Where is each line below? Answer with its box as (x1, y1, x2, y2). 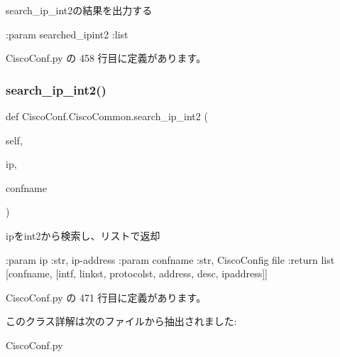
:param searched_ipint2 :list (6, 26, 128, 41)
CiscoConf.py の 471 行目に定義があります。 (6, 289, 207, 304)
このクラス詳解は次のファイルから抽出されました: (6, 314, 237, 329)
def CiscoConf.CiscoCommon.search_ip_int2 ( (6, 109, 208, 123)
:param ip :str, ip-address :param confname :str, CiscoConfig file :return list (6, 252, 335, 267)
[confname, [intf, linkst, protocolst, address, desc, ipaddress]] (6, 266, 268, 281)
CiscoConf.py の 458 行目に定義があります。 (6, 50, 207, 65)
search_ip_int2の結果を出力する (6, 3, 153, 17)
